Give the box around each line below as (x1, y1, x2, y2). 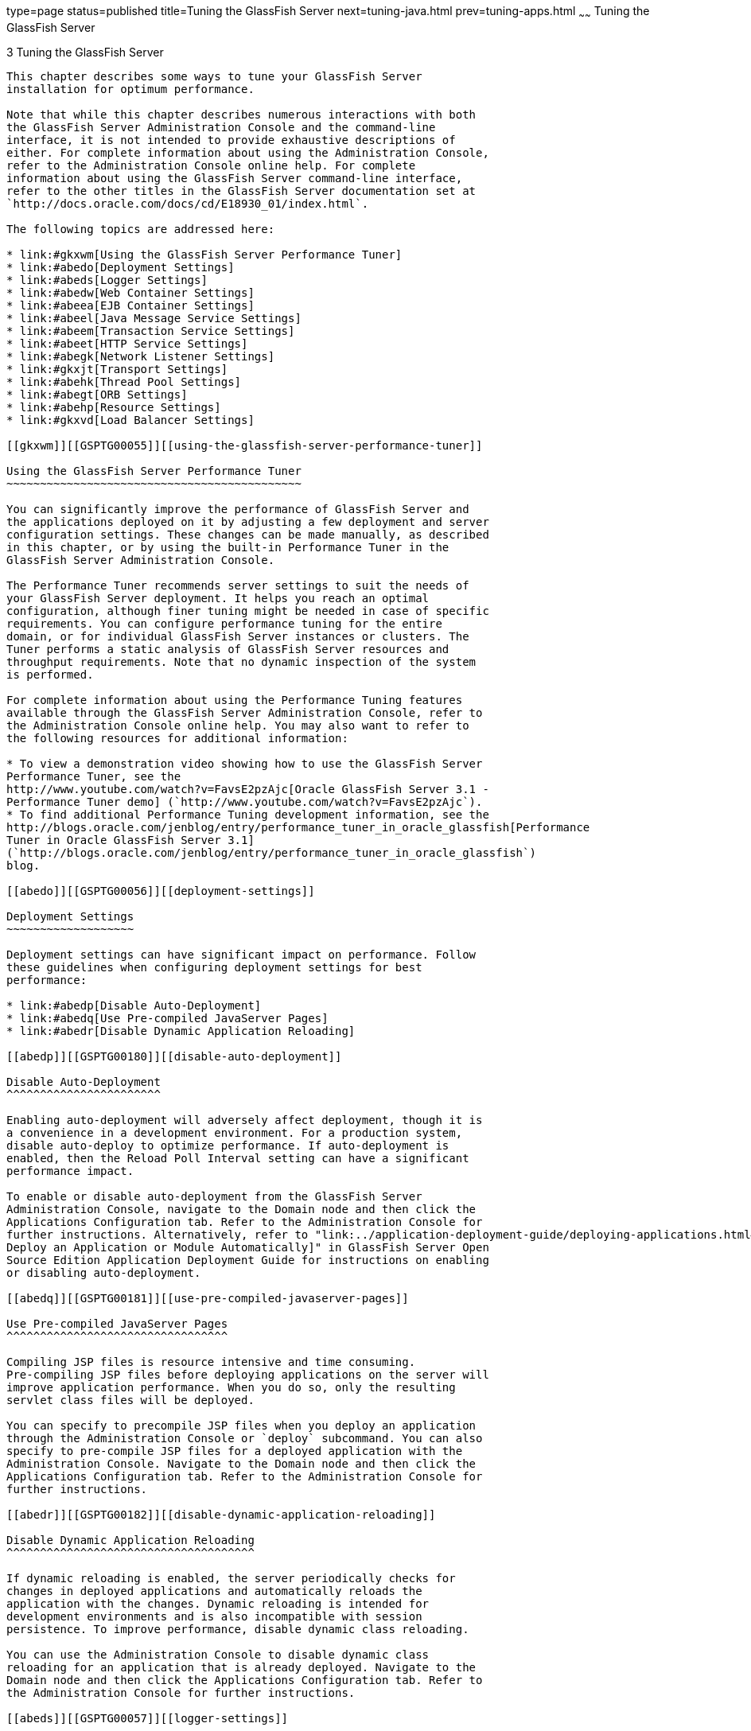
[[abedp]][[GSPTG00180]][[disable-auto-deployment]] (6, 1049, 342, 1063)
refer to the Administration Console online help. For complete (6, 158, 416, 172)
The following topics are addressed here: (6, 222, 275, 235)
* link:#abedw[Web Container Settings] (6, 286, 255, 299)
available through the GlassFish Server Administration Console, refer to (6, 706, 483, 719)
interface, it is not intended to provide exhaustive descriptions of (6, 133, 456, 146)
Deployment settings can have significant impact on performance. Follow (6, 947, 477, 961)
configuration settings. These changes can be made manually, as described (6, 527, 489, 541)
